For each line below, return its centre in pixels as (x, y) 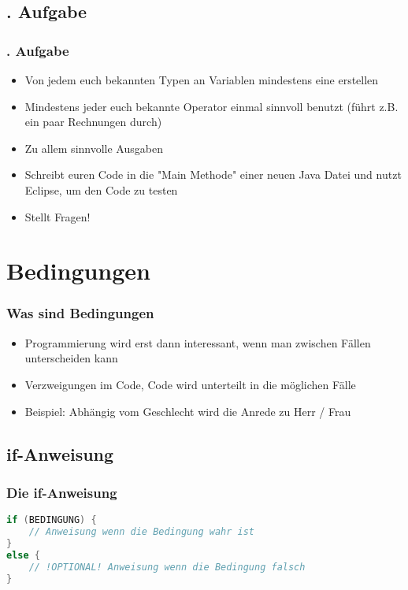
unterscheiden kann (71, 358)
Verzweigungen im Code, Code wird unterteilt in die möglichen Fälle (190, 384)
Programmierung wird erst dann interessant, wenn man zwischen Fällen (198, 342)
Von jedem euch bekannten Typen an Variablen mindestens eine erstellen (202, 80)
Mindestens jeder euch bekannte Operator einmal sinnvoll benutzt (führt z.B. (211, 106)
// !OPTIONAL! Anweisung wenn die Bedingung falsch (167, 567)
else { (23, 555)
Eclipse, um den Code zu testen (101, 189)
